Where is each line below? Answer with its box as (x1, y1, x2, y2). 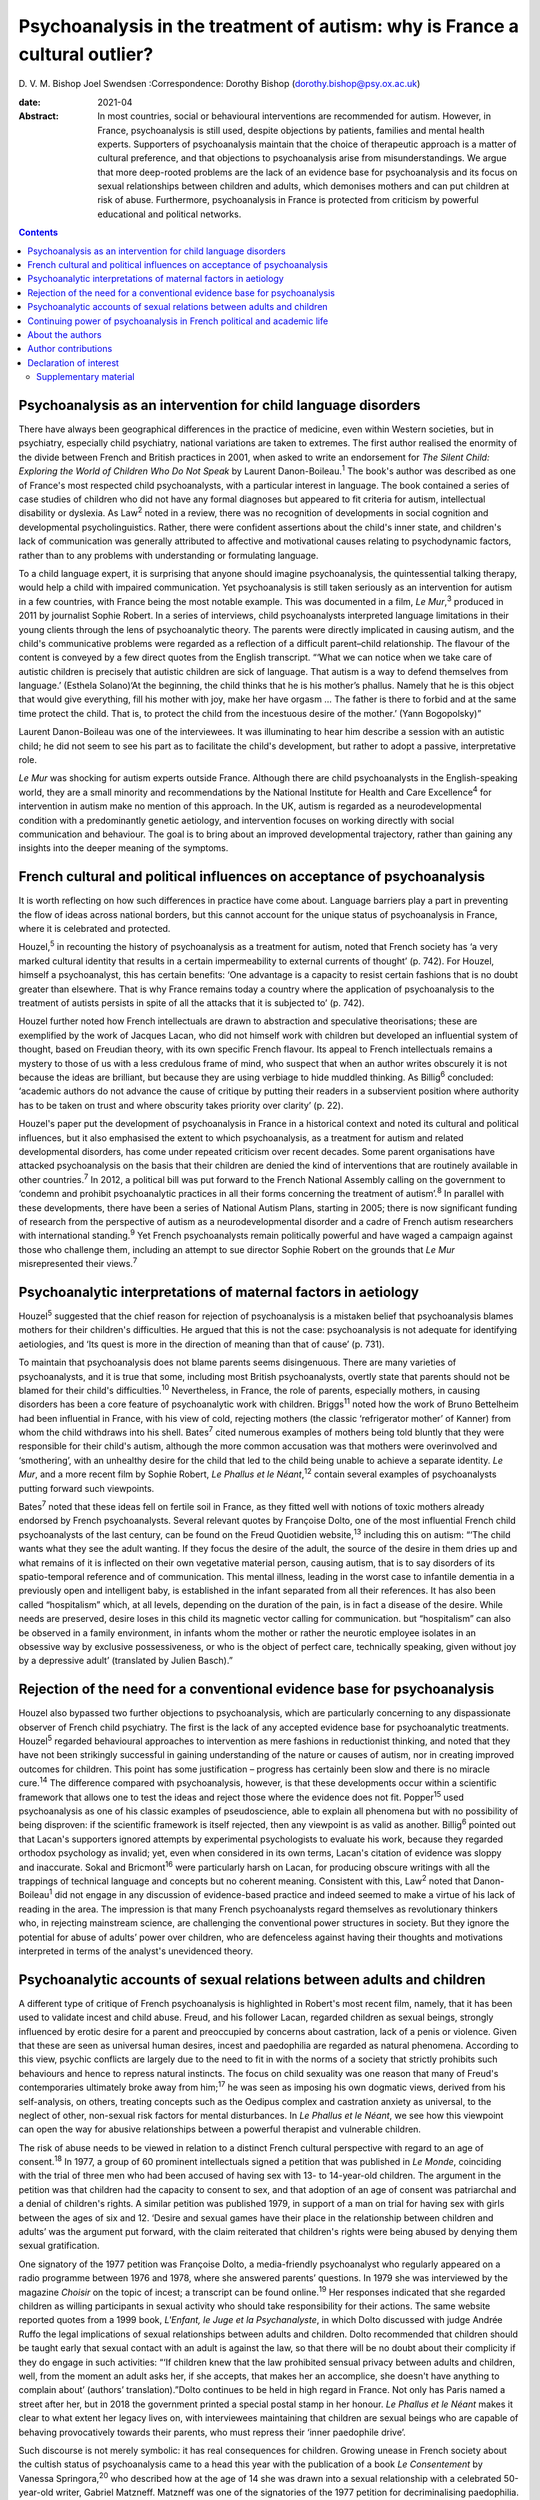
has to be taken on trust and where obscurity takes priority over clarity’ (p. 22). (18, 1099, 344, 1111)
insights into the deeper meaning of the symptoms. (18, 842, 229, 854)
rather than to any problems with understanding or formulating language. (18, 549, 319, 561)
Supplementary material (36, 371, 135, 383)
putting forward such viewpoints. (18, 1482, 155, 1494)
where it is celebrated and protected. (18, 923, 171, 935)
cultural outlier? (18, 43, 154, 65)
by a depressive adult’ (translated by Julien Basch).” (18, 1655, 234, 1667)
